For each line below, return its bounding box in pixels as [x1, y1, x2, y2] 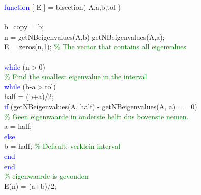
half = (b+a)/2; [4, 91, 54, 102]
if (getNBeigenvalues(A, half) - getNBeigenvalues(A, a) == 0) [4, 101, 197, 111]
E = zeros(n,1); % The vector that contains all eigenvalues [4, 41, 186, 52]
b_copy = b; [4, 21, 44, 32]
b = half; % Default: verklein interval [4, 141, 121, 151]
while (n [4, 61, 30, 72]
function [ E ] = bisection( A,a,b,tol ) [4, 2, 121, 12]
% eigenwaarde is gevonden [4, 171, 89, 181]
